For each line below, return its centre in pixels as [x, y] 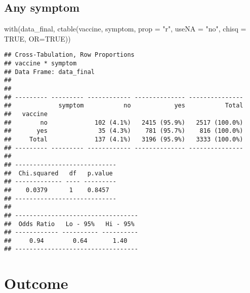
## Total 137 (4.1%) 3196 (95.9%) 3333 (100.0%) [124, 139]
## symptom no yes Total [124, 106]
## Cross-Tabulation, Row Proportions [69, 55]
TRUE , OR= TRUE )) [37, 38]
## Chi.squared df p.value [58, 173]
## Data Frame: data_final [49, 72]
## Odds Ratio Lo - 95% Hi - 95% [69, 224]
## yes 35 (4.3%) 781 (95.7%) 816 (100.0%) [124, 131]
